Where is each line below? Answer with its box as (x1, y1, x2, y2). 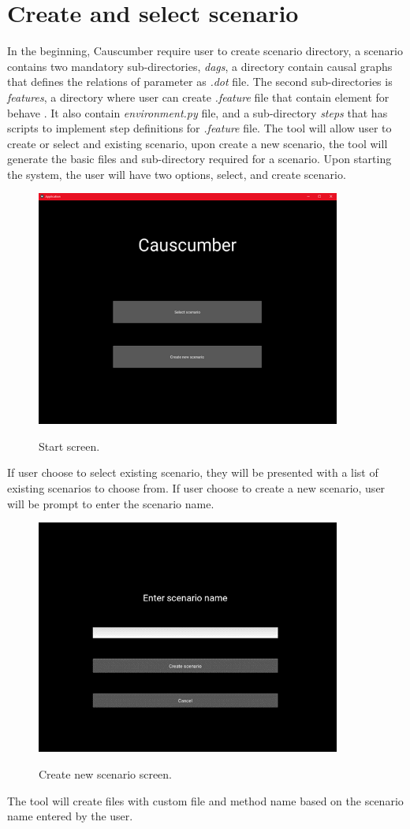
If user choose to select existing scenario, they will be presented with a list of (7, 464, 378, 481)
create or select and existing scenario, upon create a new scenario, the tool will (7, 135, 388, 151)
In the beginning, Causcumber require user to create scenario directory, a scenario (7, 43, 403, 59)
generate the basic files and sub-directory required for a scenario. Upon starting (7, 151, 392, 167)
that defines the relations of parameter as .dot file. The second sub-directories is (7, 73, 393, 90)
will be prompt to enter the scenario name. (7, 495, 214, 511)
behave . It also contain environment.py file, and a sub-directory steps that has (7, 104, 388, 121)
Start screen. (39, 437, 100, 454)
